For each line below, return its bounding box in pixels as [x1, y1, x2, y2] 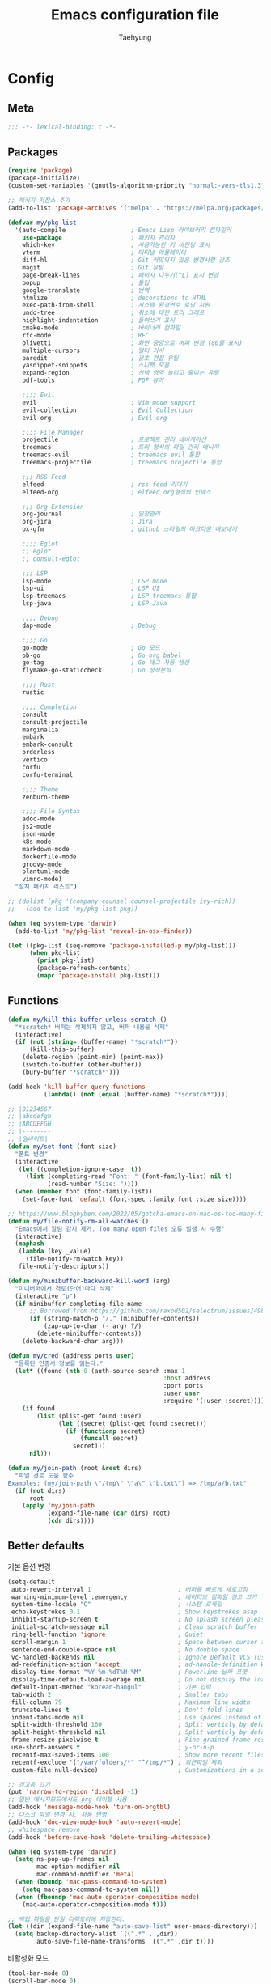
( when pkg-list [28, 949, 81, 957]
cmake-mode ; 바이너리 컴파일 [22, 324, 181, 333]
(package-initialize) [7, 174, 81, 183]
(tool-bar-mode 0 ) [7, 1969, 70, 1978]
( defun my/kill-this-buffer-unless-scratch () [7, 1015, 167, 1024]
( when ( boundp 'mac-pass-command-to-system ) [15, 1878, 167, 1886]
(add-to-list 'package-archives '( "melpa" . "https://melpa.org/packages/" [7, 204, 269, 212]
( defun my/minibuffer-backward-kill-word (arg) [7, 1277, 171, 1285]
